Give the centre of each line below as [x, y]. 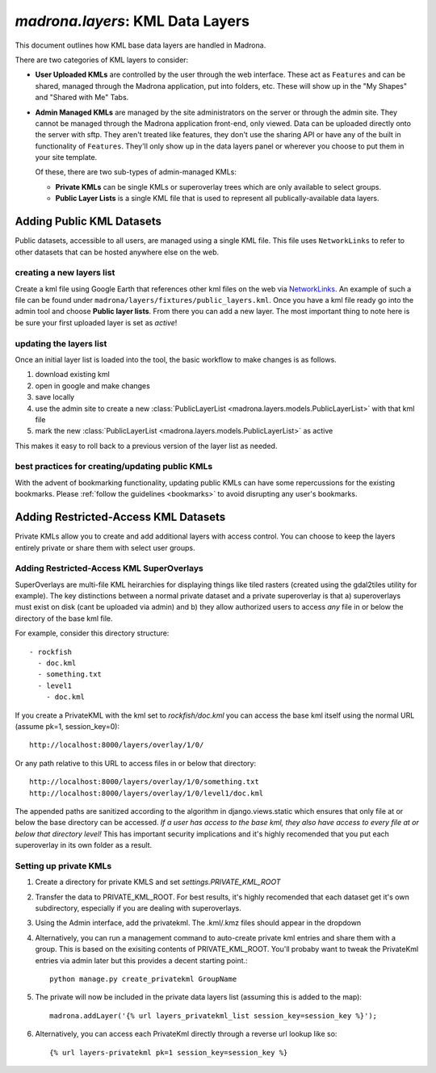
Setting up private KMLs [63, 866]
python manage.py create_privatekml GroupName [143, 979]
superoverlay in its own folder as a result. [84, 845]
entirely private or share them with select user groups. [105, 547]
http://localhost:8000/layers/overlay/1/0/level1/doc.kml [147, 793]
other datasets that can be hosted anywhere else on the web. [117, 252]
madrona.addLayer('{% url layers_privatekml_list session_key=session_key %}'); [214, 1016]
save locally [55, 397]
